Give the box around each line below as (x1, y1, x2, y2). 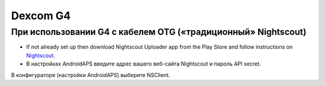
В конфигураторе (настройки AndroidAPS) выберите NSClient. (11, 71, 171, 78)
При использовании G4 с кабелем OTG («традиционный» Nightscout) (11, 26, 307, 37)
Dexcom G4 (11, 9, 71, 22)
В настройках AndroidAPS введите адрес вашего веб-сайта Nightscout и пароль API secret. (26, 60, 261, 67)
